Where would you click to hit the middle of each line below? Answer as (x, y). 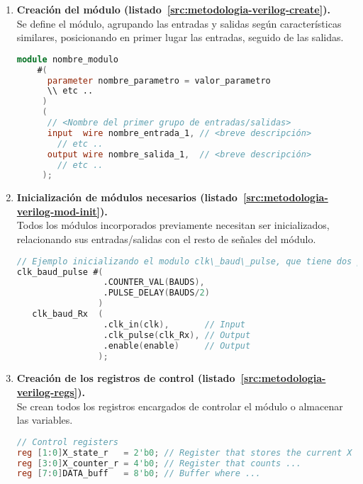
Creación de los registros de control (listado (126, 378)
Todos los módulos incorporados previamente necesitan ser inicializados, (173, 225)
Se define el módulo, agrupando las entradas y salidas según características (179, 23)
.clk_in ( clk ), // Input (174, 324)
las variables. (45, 420)
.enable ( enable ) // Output (177, 345)
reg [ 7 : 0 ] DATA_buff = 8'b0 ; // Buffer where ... (139, 474)
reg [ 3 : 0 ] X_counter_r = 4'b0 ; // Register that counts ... (159, 463)
